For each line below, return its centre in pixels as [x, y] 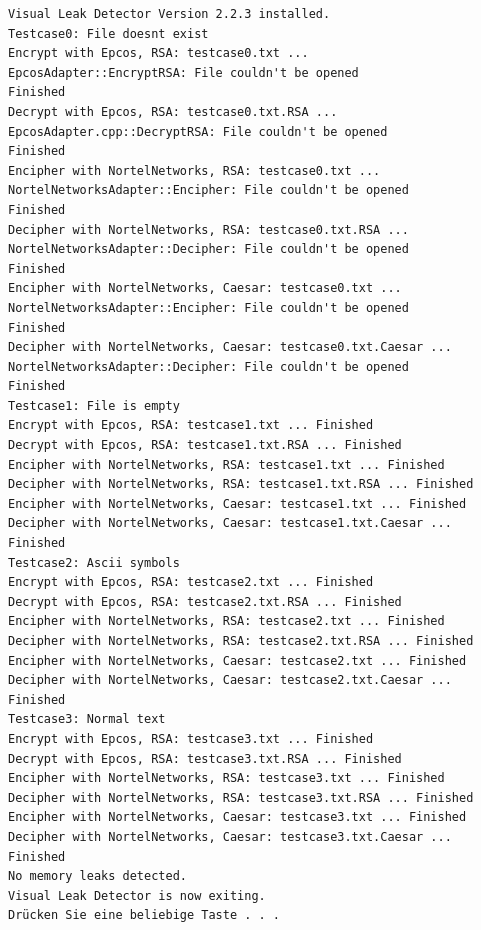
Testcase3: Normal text [87, 719]
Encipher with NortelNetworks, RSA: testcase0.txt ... [194, 170]
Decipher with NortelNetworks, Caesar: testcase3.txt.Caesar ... [230, 836]
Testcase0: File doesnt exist [108, 33]
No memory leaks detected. [97, 876]
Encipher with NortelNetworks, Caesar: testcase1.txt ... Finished [237, 503]
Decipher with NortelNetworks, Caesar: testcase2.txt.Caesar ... [230, 680]
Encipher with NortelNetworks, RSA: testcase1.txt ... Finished [226, 464]
